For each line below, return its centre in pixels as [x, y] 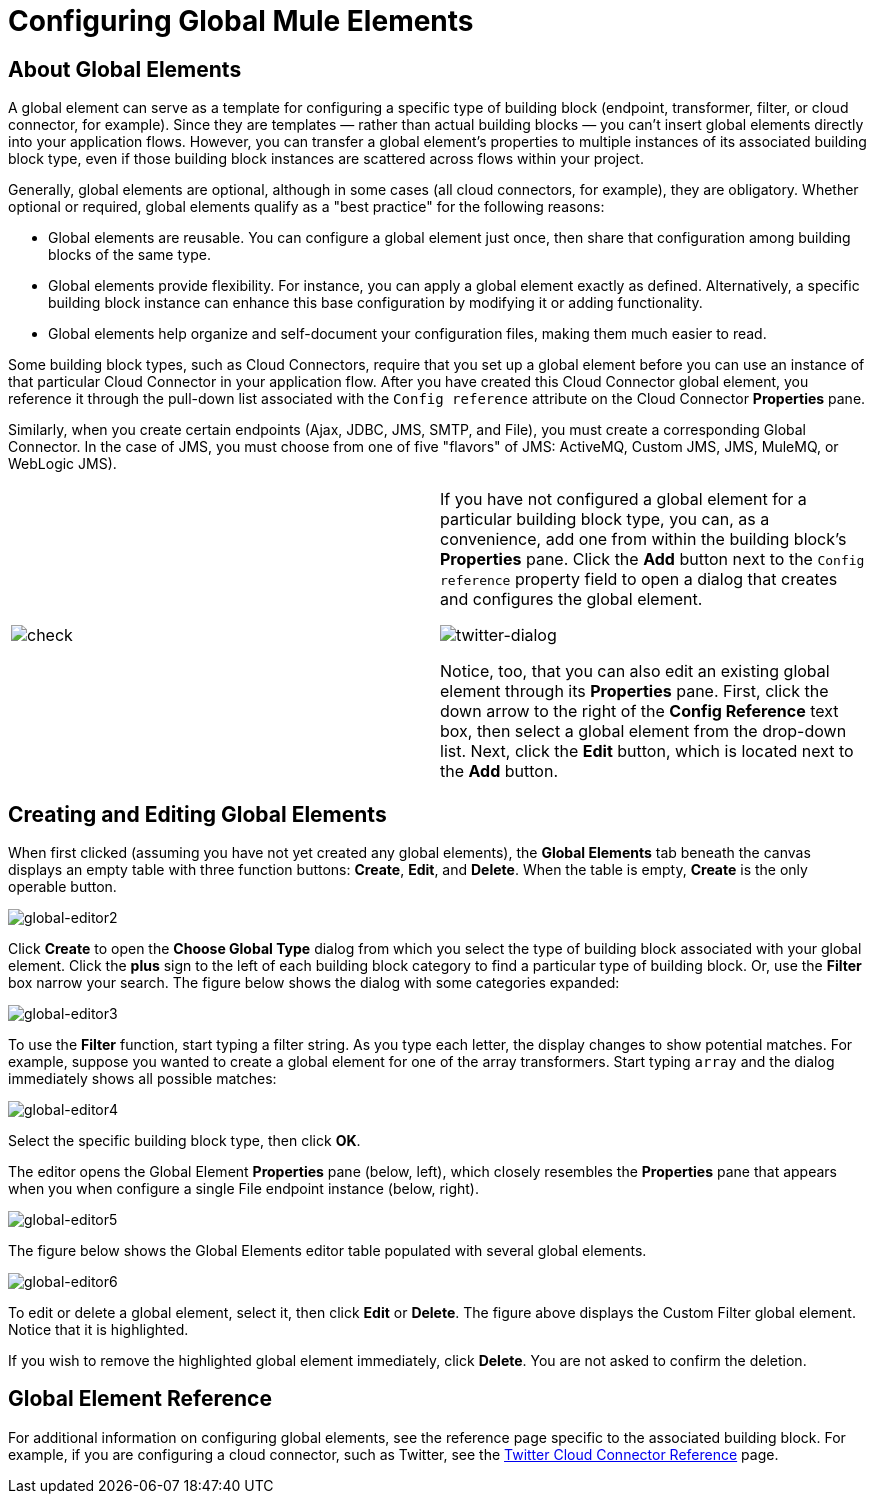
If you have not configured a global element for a [623, 499]
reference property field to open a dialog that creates [639, 579]
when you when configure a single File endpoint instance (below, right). [243, 1189]
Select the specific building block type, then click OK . [184, 1141]
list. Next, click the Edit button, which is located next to [647, 751]
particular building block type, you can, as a [605, 519]
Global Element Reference [140, 1399]
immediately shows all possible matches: [142, 1079]
